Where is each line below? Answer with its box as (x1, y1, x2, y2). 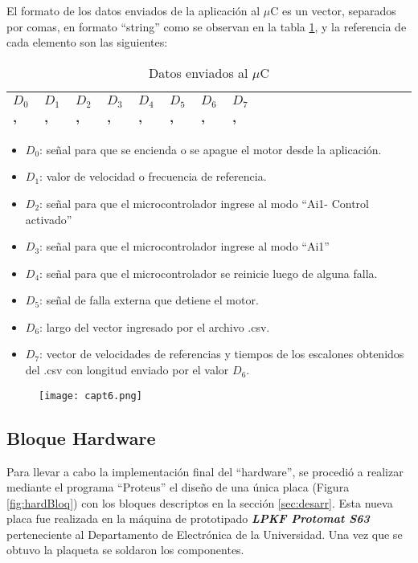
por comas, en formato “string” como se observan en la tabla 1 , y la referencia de (6, 18, 407, 35)
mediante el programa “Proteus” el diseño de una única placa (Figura (6, 479, 350, 496)
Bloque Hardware (6, 425, 156, 450)
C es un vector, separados (270, 2, 396, 18)
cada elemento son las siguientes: (6, 34, 168, 51)
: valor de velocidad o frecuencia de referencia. (39, 168, 267, 185)
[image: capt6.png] (39, 390, 142, 402)
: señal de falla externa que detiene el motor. (39, 292, 259, 308)
